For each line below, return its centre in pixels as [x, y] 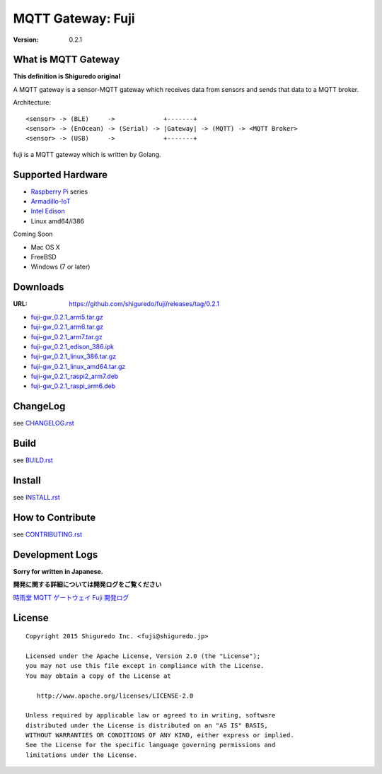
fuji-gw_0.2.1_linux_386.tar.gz [74, 356]
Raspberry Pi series [59, 192]
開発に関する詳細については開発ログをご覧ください [87, 585]
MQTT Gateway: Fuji [74, 18]
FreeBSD [44, 257]
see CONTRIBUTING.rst [48, 534]
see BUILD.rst [33, 460]
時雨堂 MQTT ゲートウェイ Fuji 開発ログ [71, 597]
